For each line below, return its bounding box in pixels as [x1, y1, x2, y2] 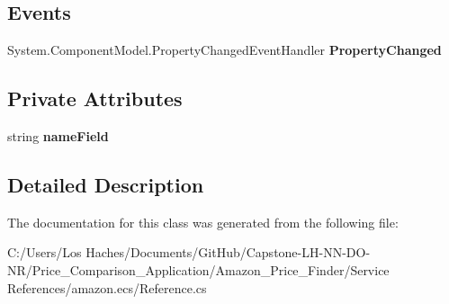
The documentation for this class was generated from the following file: [7, 212, 399, 231]
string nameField [7, 127, 109, 145]
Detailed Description [7, 170, 204, 198]
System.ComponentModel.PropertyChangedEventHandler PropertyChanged [7, 40, 442, 59]
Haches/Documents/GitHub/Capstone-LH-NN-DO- [85, 243, 371, 262]
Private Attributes [7, 85, 183, 112]
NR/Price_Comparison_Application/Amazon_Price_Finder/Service [7, 260, 390, 279]
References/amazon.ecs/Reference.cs [7, 278, 207, 297]
